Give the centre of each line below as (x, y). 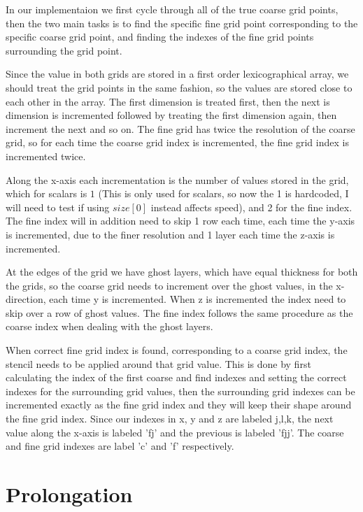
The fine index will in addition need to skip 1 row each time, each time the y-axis (180, 221)
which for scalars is (47, 193)
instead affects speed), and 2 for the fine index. (251, 207)
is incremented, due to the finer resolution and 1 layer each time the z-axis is (170, 234)
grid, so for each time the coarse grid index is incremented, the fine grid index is (177, 142)
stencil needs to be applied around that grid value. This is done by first (158, 363)
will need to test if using (58, 207)
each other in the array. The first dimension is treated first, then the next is (168, 101)
